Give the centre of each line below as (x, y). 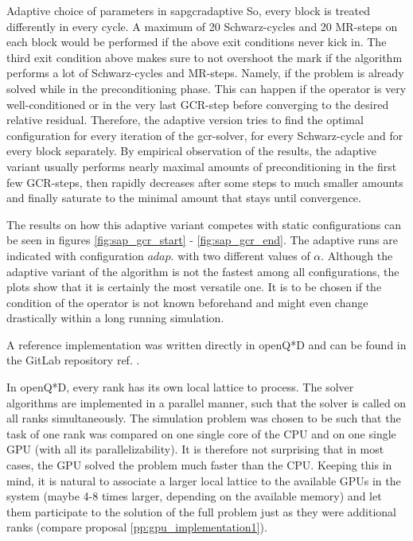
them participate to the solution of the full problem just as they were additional (201, 511)
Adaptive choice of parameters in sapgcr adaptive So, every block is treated (188, 10)
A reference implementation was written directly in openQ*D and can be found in (206, 344)
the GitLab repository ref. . (73, 360)
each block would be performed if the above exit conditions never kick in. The (197, 42)
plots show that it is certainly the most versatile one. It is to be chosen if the (194, 287)
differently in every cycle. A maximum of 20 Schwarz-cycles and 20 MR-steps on (202, 26)
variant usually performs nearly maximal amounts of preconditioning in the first (202, 166)
